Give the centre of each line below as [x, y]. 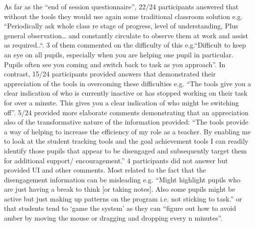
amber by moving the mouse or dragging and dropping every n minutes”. [113, 218]
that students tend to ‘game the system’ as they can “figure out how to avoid [120, 208]
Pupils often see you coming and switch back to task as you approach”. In [115, 64]
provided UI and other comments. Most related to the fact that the [105, 170]
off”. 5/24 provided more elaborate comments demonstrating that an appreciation [126, 112]
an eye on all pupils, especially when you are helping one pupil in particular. [119, 54]
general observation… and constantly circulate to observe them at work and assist [126, 35]
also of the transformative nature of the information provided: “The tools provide [126, 122]
